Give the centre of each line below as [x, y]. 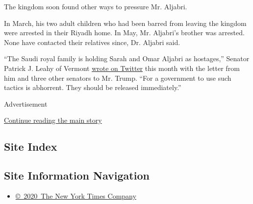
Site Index [31, 147]
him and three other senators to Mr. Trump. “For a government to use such [118, 78]
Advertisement [26, 103]
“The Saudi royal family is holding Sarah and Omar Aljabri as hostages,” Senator [127, 58]
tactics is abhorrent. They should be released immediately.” [93, 87]
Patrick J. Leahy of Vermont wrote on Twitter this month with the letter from [122, 68]
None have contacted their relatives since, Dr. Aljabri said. [92, 42]
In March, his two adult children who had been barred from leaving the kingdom [125, 23]
